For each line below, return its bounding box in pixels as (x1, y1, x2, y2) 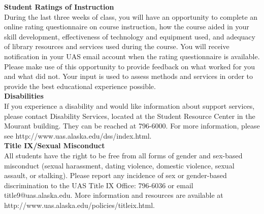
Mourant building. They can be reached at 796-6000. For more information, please (4, 120, 260, 131)
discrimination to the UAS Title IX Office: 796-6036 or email (4, 180, 193, 190)
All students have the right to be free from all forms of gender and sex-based (4, 150, 243, 160)
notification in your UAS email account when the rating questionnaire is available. (4, 51, 260, 61)
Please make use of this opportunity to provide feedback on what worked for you (4, 61, 255, 71)
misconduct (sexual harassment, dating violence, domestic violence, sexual (4, 160, 235, 170)
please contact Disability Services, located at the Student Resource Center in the (4, 110, 255, 121)
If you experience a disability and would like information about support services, (4, 100, 255, 111)
